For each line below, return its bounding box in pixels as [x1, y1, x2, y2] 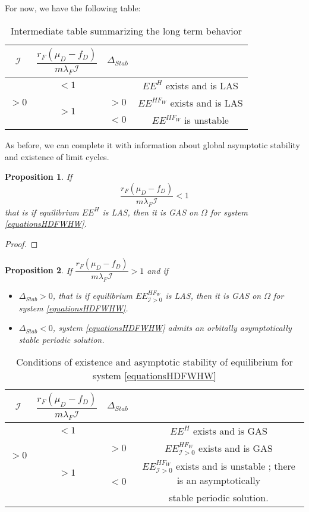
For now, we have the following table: [5, 2, 141, 14]
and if [147, 264, 168, 276]
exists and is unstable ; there [176, 458, 295, 473]
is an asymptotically [176, 473, 261, 487]
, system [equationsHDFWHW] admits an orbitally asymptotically [52, 321, 292, 334]
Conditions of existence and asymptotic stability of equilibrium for [16, 355, 293, 369]
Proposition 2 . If [5, 264, 72, 276]
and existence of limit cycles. [5, 150, 109, 163]
